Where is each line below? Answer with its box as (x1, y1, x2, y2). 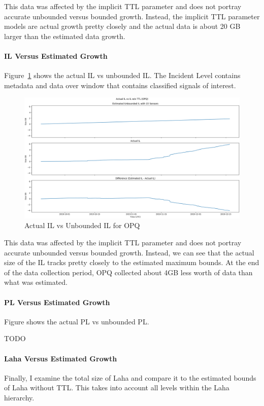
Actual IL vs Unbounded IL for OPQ (24, 220, 140, 231)
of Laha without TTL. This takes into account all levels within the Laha (4, 382, 229, 393)
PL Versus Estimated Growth (4, 297, 110, 307)
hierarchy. (4, 392, 35, 402)
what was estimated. (4, 277, 68, 287)
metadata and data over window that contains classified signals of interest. (4, 80, 236, 90)
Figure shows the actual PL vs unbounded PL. (4, 316, 149, 326)
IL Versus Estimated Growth (4, 50, 108, 61)
